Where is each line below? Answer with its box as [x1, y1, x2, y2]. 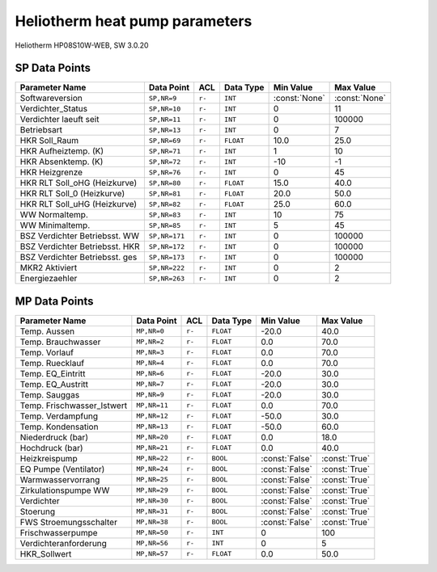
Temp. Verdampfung [19, 410, 99, 422]
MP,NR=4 [136, 359, 165, 368]
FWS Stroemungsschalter [19, 516, 117, 528]
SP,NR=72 [148, 158, 181, 166]
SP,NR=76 [148, 168, 181, 177]
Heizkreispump [19, 452, 78, 464]
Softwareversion [19, 93, 83, 104]
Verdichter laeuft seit [19, 114, 100, 125]
